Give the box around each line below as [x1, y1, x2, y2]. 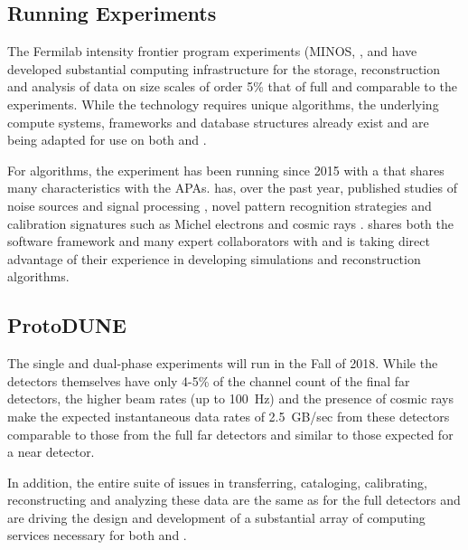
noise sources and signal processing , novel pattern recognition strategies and [7, 195, 432, 214]
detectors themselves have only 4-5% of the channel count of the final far [7, 371, 410, 390]
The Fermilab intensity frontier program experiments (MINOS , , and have [7, 42, 417, 61]
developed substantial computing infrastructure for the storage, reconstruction [7, 59, 441, 78]
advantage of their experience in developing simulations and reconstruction [7, 249, 421, 268]
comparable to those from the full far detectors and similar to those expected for [7, 424, 454, 443]
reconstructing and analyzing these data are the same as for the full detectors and [7, 490, 461, 509]
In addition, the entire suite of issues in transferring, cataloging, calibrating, [7, 472, 427, 491]
